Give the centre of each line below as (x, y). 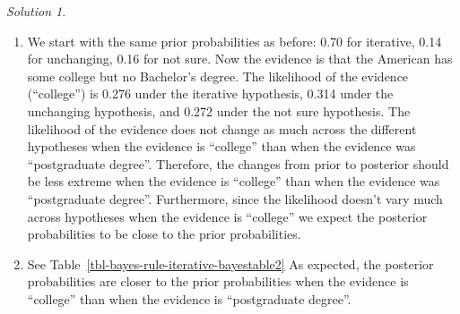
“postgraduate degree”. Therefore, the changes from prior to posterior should (238, 163)
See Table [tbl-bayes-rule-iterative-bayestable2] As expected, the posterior (230, 263)
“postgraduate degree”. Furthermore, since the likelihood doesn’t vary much (235, 198)
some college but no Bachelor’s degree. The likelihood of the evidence (218, 76)
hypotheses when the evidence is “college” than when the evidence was (221, 146)
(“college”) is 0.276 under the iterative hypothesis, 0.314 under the (210, 93)
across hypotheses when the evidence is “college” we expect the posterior (227, 216)
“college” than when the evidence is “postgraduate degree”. (189, 298)
